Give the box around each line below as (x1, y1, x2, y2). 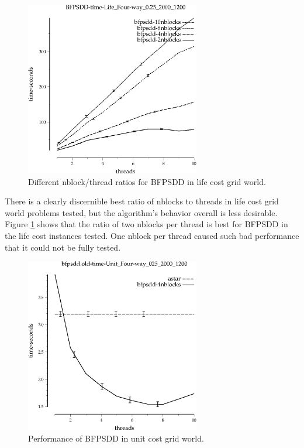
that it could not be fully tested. (5, 241, 121, 253)
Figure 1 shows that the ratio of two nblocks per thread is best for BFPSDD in (5, 218, 288, 230)
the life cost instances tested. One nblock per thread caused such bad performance (5, 229, 299, 241)
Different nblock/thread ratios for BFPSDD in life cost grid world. (28, 175, 266, 187)
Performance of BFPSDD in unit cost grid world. (28, 432, 204, 444)
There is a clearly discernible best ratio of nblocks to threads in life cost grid (5, 195, 279, 207)
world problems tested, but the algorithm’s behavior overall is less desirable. (5, 206, 278, 218)
